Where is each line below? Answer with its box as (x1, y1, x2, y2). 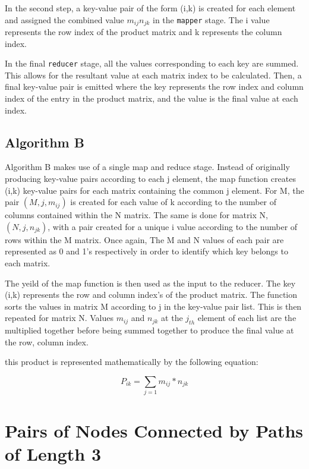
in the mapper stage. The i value (153, 13, 270, 26)
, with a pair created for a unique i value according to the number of (48, 220, 298, 232)
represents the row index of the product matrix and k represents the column (5, 26, 282, 38)
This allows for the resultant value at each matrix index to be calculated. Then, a (5, 68, 302, 81)
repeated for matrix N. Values (5, 311, 113, 324)
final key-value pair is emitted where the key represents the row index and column (5, 80, 304, 93)
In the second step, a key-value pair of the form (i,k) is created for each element (5, 2, 296, 14)
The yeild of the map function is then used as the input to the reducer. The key (5, 276, 296, 289)
